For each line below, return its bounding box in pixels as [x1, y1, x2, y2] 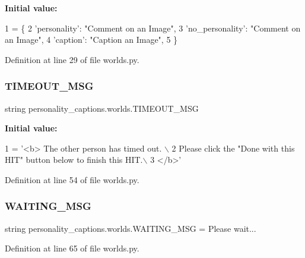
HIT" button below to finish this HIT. [5, 153, 143, 166]
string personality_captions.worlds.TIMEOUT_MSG [5, 102, 199, 114]
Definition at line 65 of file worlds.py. [5, 242, 139, 254]
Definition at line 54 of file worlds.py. [5, 173, 139, 185]
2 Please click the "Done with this [171, 141, 295, 154]
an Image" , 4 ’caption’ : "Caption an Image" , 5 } [5, 33, 178, 46]
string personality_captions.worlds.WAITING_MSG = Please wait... [5, 222, 256, 234]
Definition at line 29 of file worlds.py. [5, 53, 139, 65]
